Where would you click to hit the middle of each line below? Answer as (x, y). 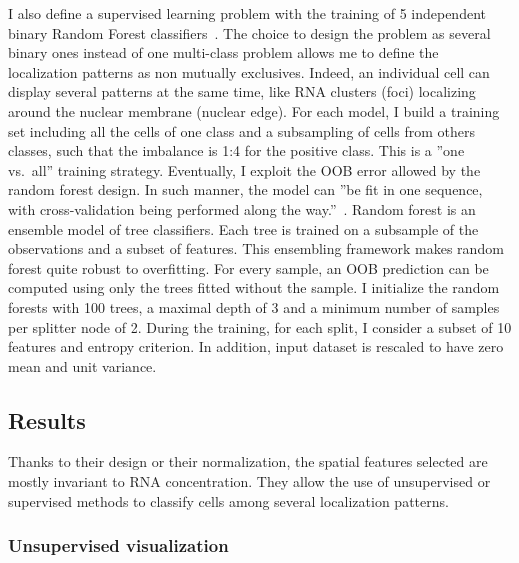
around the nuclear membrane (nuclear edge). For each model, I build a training (254, 110)
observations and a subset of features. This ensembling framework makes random (256, 248)
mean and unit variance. (82, 365)
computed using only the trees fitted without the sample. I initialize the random (254, 287)
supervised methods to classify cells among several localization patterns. (228, 500)
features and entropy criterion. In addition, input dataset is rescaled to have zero (256, 346)
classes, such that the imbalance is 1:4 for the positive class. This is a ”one (236, 150)
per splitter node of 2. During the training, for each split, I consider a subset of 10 (260, 326)
